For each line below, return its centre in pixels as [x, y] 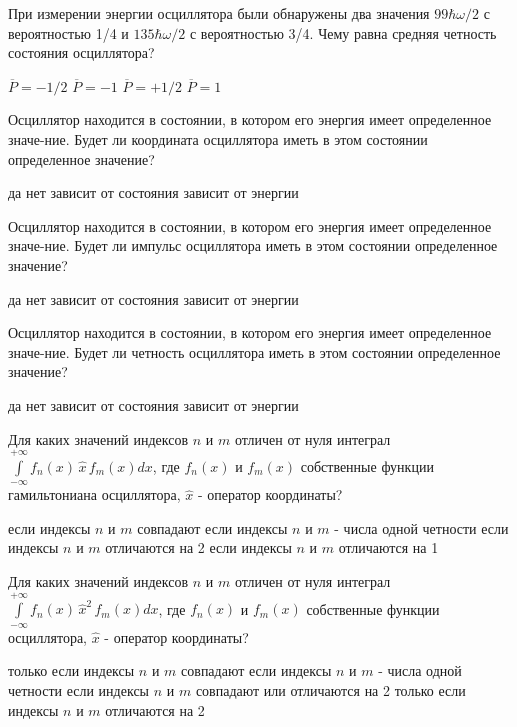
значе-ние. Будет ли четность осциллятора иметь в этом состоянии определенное [254, 351]
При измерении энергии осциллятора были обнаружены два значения [219, 13]
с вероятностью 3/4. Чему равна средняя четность [343, 32]
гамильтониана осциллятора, [94, 494]
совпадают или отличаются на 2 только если [330, 690]
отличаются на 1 [388, 547]
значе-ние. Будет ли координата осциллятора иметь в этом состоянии [218, 138]
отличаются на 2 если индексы [198, 547]
